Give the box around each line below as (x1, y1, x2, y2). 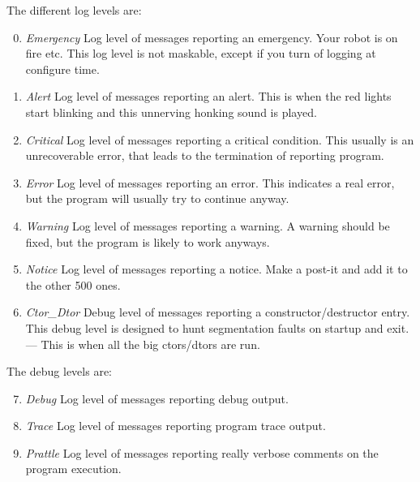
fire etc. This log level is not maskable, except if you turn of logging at (25, 45, 376, 62)
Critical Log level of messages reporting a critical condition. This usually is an (25, 131, 414, 148)
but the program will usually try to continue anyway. (25, 190, 289, 207)
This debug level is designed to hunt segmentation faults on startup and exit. (25, 319, 409, 336)
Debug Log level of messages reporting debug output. (25, 389, 289, 407)
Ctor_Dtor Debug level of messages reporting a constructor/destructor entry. (25, 303, 410, 321)
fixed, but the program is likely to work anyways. (25, 233, 270, 250)
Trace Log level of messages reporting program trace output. (25, 417, 326, 434)
